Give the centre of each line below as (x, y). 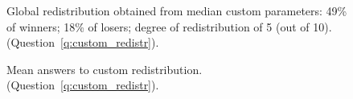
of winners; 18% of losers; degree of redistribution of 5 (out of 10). (169, 26)
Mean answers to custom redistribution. (105, 69)
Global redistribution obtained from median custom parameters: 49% (177, 10)
